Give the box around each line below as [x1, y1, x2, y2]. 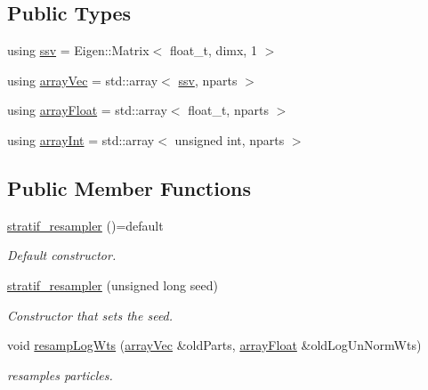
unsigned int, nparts [174, 130, 285, 149]
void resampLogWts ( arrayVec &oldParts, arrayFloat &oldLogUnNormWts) [7, 336, 422, 354]
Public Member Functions [7, 174, 251, 201]
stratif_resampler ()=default [7, 215, 164, 234]
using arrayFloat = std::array [7, 101, 167, 119]
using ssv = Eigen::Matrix [7, 41, 149, 60]
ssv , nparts [178, 70, 238, 89]
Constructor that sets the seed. [7, 305, 174, 324]
